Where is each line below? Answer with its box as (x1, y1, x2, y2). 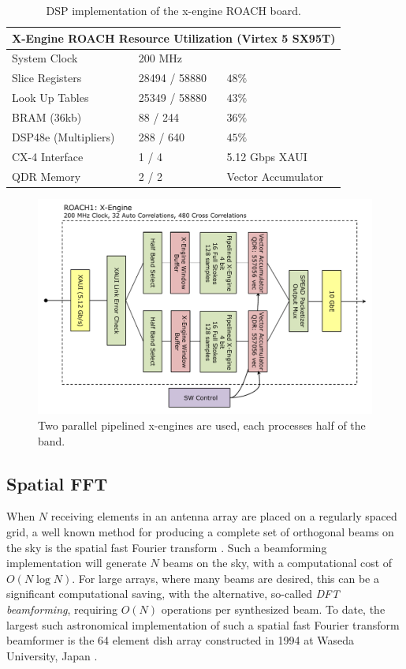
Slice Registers (12, 70, 82, 86)
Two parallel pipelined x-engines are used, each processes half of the (38, 417, 366, 434)
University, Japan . (6, 647, 98, 663)
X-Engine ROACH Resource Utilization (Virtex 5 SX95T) (12, 29, 336, 46)
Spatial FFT (6, 471, 108, 495)
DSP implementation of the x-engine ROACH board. (46, 2, 301, 18)
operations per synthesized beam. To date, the (161, 601, 386, 617)
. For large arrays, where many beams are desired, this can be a (72, 569, 379, 586)
